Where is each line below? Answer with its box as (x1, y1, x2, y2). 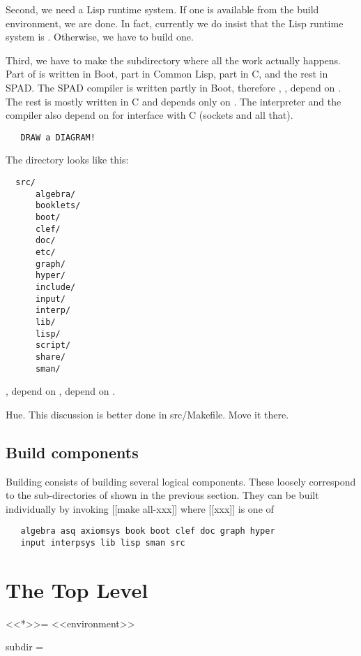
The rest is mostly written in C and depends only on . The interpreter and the (6, 94, 341, 108)
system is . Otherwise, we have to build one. (6, 29, 194, 44)
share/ (35, 351, 66, 362)
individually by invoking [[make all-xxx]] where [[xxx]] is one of (6, 501, 274, 516)
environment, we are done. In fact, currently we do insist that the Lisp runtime (6, 15, 344, 30)
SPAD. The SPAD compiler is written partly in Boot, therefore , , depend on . (6, 80, 341, 94)
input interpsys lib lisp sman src (20, 537, 185, 548)
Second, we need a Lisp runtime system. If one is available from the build (6, 2, 319, 16)
